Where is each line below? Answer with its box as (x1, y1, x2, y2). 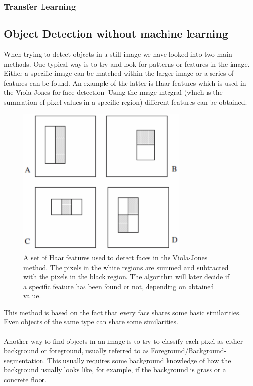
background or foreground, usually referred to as (4, 345, 149, 356)
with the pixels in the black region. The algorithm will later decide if (23, 272, 229, 282)
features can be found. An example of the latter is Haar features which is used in (4, 77, 246, 88)
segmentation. (4, 355, 45, 365)
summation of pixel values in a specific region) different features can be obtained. (4, 97, 247, 107)
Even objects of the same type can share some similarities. (4, 317, 178, 327)
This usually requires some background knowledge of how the (47, 355, 231, 365)
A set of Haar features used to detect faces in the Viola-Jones (23, 252, 208, 262)
